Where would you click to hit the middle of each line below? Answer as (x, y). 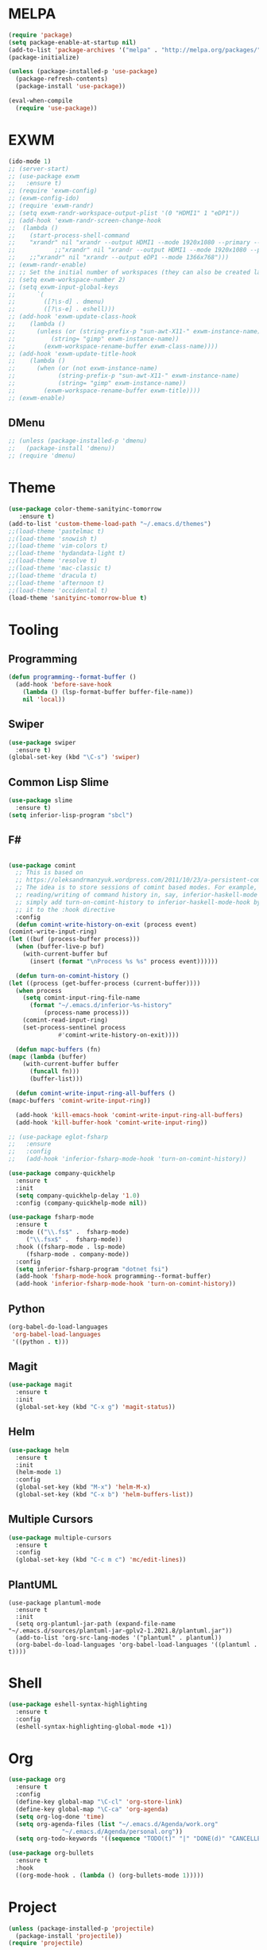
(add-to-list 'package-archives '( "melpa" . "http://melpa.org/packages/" (135, 50)
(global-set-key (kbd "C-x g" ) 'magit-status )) (96, 1407)
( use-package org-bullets (51, 1853)
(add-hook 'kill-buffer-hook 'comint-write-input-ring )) (112, 1123)
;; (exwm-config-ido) (44, 199)
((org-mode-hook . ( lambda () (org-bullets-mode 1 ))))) (110, 1875)
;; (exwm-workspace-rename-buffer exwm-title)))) (104, 391)
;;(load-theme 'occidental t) (58, 590)
